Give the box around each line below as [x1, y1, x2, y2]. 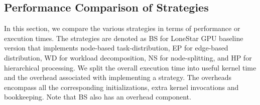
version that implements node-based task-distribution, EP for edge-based [4, 42, 228, 53]
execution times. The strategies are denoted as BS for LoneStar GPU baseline [4, 32, 243, 43]
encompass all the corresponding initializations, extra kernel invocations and [4, 81, 239, 92]
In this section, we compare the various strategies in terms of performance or [4, 23, 240, 33]
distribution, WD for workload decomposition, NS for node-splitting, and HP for [4, 52, 252, 62]
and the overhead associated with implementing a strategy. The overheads [4, 72, 232, 82]
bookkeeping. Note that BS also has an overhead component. [4, 91, 191, 102]
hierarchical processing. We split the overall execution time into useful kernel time [4, 62, 256, 72]
